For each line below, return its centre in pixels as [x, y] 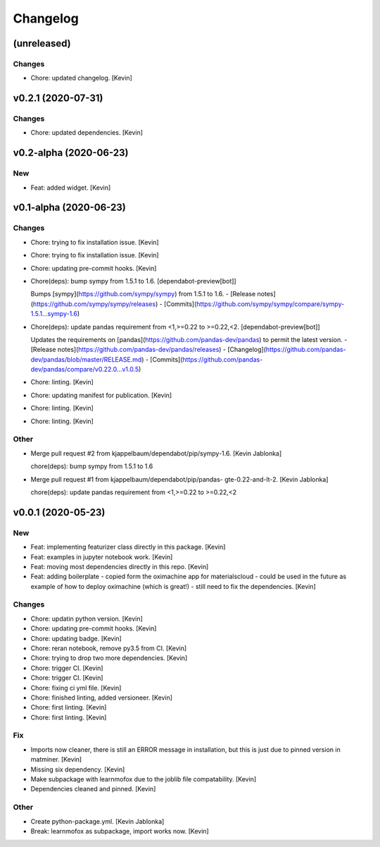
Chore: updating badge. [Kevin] [76, 638]
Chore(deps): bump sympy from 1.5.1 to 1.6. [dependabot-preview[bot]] [133, 281]
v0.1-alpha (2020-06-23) [69, 208]
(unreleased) [42, 43]
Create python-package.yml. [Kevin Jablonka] [97, 821]
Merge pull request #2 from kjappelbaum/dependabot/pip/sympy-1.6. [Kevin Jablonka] [156, 453]
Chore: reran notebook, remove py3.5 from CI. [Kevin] [109, 648]
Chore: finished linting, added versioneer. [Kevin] [101, 697]
